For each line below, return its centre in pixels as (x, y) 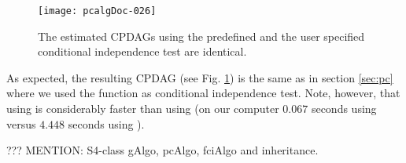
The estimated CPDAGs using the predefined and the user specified (201, 36)
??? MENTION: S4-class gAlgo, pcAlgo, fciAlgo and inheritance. (162, 150)
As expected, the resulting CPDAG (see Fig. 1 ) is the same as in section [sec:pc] (200, 77)
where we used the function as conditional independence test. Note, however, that (203, 93)
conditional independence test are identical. (142, 51)
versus (21, 123)
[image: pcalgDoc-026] (97, 11)
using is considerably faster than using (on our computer (143, 109)
